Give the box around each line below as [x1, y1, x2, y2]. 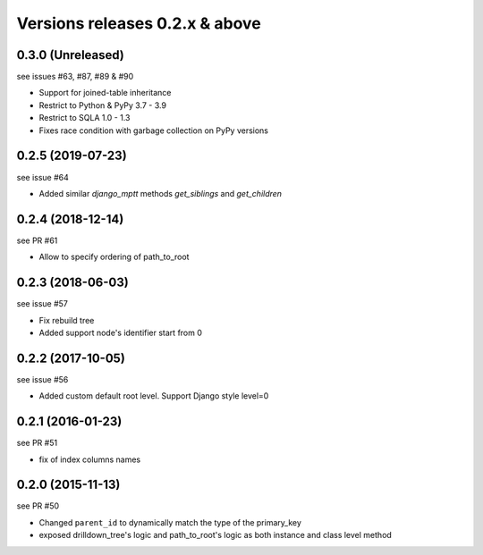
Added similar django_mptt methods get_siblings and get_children [38, 188, 282, 198]
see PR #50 [16, 500, 60, 511]
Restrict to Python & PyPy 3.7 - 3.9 [38, 99, 167, 111]
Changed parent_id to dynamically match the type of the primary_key [38, 517, 301, 527]
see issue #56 [16, 374, 69, 384]
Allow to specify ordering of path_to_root [38, 251, 190, 263]
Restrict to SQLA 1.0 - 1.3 [38, 113, 131, 123]
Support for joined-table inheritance [38, 88, 172, 98]
